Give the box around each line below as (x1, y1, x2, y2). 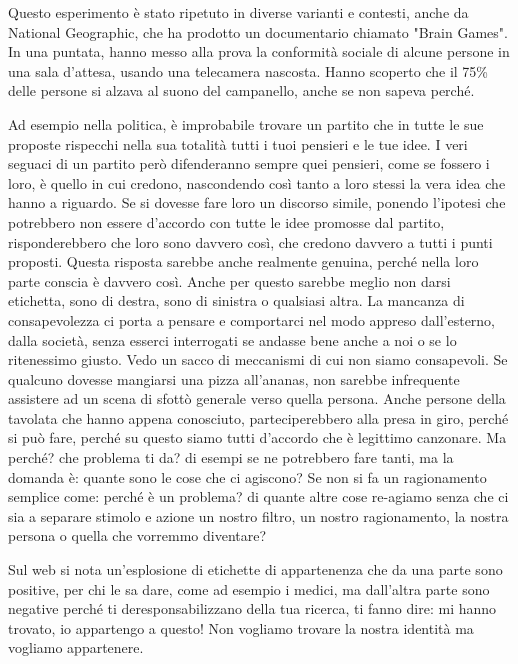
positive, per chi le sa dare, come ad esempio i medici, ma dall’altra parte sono (8, 578, 490, 599)
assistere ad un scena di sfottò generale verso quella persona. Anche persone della (8, 388, 506, 409)
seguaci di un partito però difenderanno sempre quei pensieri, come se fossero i (8, 153, 490, 174)
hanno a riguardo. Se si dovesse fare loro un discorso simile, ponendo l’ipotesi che (8, 192, 506, 213)
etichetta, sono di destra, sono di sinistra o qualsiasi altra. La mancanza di (8, 290, 465, 311)
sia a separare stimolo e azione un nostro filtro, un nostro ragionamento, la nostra (8, 505, 509, 526)
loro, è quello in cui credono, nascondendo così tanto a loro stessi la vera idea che (8, 172, 506, 193)
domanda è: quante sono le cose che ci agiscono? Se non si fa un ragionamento (8, 466, 487, 487)
